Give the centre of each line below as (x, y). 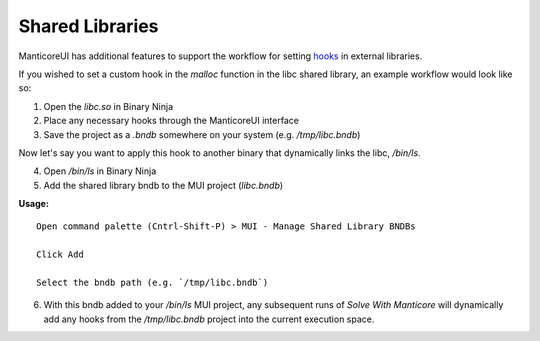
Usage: (34, 204)
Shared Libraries (88, 26)
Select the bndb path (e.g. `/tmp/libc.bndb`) (152, 283)
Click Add (60, 254)
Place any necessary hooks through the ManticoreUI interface (171, 121)
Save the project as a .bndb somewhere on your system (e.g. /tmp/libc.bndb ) (202, 134)
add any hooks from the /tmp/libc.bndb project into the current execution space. (209, 319)
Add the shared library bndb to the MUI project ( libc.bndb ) (163, 185)
